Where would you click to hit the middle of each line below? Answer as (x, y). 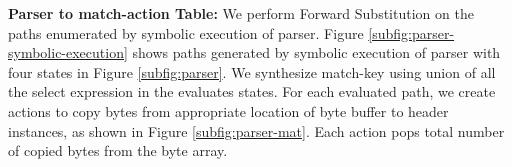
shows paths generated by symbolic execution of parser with (316, 52)
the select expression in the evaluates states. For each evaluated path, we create (252, 91)
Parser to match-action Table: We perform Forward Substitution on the (241, 13)
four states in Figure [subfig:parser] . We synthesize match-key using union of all (252, 71)
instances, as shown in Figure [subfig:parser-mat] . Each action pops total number (256, 130)
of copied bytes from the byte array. (118, 150)
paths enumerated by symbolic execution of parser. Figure (186, 32)
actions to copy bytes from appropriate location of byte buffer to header (228, 110)
